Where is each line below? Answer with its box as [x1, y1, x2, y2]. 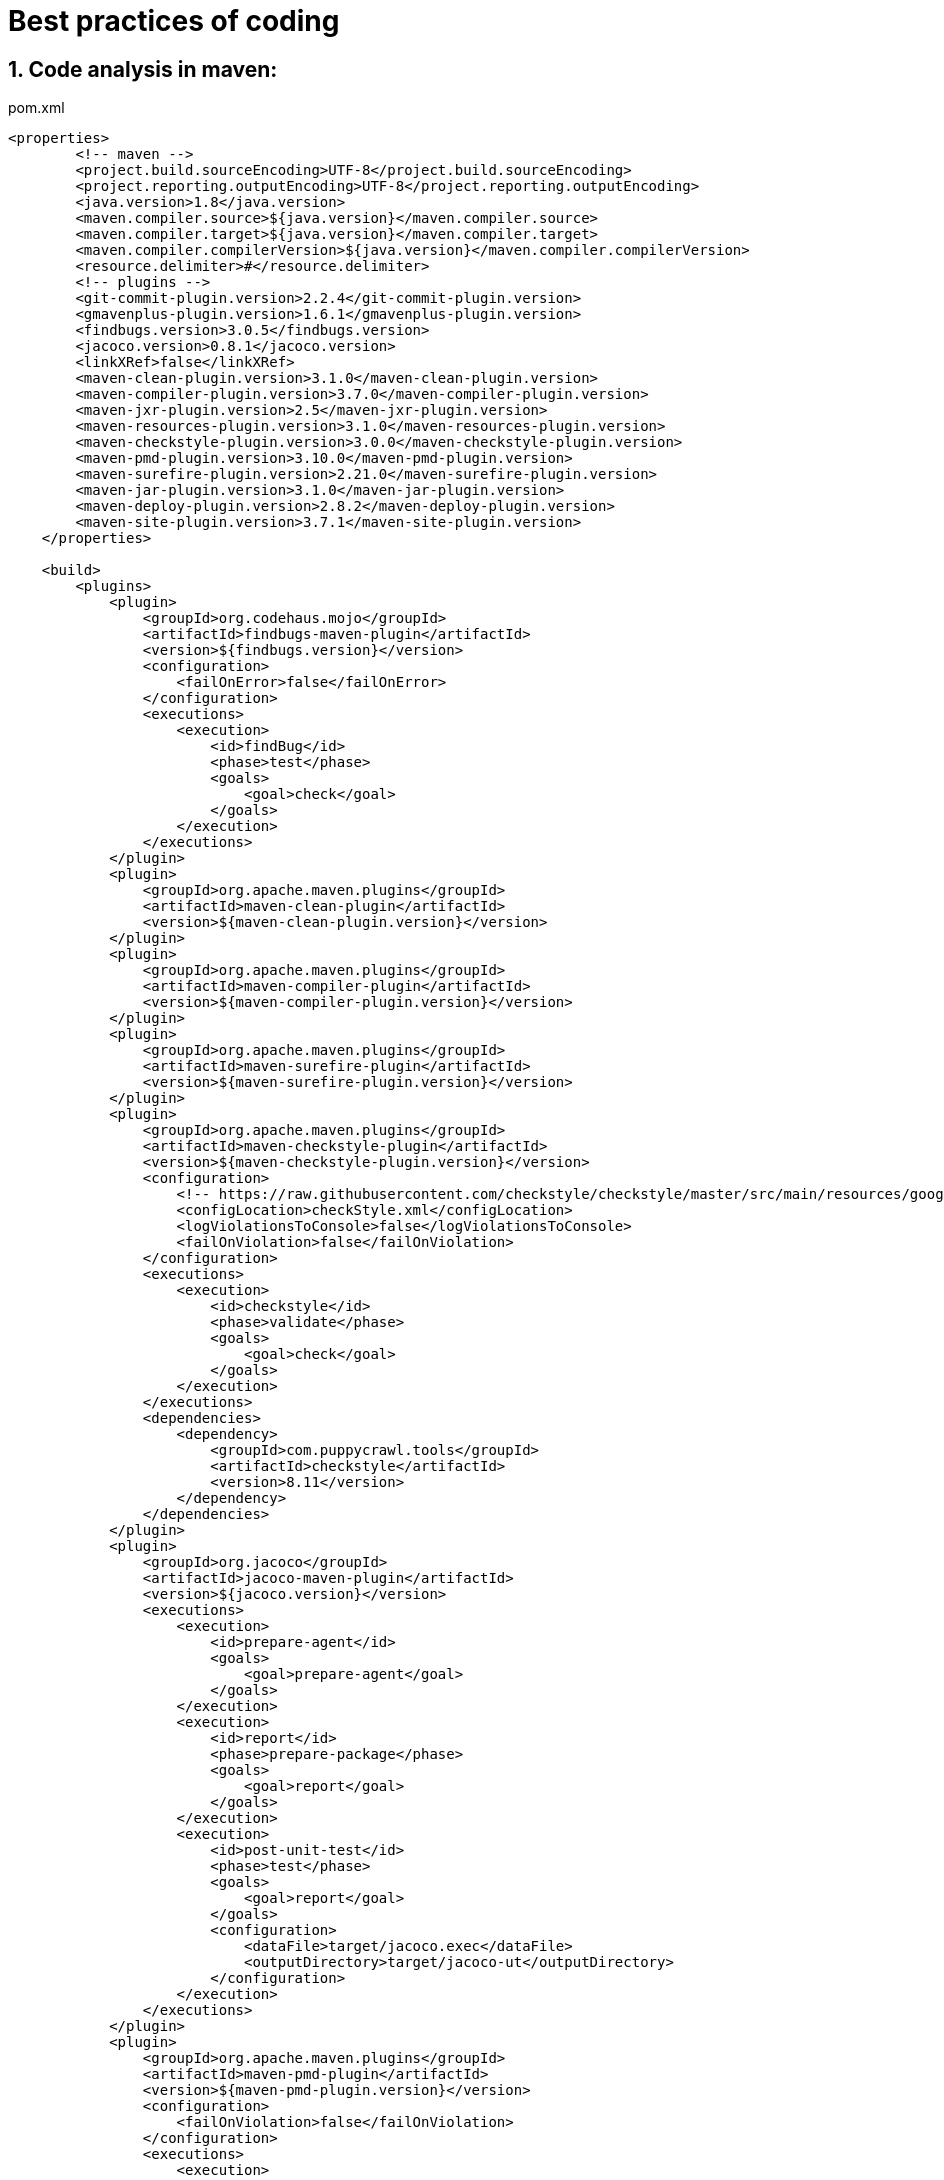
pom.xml [8, 99, 65, 117]
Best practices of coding [8, 4, 340, 38]
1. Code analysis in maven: [8, 56, 278, 82]
